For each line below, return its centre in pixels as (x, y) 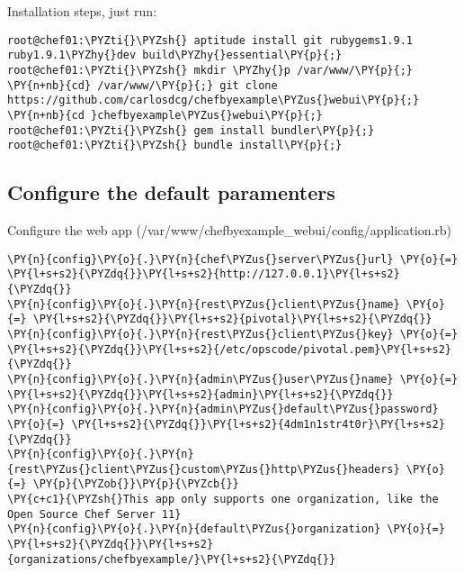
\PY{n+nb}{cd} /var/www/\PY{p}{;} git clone (143, 85)
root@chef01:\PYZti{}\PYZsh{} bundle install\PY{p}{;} (175, 146)
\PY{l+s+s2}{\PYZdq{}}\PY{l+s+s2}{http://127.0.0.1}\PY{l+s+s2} (204, 274)
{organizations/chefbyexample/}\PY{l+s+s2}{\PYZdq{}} (172, 559)
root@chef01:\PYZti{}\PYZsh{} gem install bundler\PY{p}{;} (191, 130)
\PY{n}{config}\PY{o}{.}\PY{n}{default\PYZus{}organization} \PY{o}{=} (226, 529)
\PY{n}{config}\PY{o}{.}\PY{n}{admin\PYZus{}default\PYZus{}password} (223, 409)
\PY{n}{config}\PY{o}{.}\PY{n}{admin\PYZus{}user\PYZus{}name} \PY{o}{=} (233, 379)
